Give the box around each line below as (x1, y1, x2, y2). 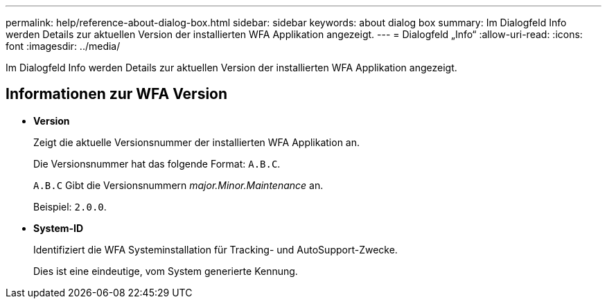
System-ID (33, 222, 84, 234)
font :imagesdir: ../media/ (6, 40, 121, 52)
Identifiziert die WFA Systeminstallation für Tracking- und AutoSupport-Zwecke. (33, 243, 398, 256)
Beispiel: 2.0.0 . (33, 200, 107, 213)
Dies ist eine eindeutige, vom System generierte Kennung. (33, 265, 298, 277)
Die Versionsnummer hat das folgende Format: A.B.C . (33, 157, 281, 170)
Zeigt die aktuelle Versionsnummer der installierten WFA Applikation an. (33, 136, 360, 148)
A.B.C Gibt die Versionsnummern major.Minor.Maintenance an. (33, 179, 324, 191)
